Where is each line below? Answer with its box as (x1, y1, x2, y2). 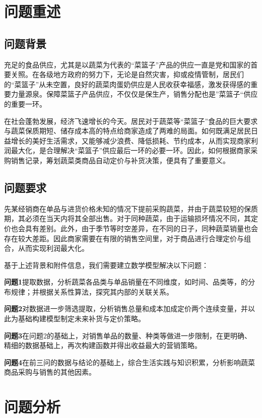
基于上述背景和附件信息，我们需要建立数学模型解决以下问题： (4, 259, 209, 270)
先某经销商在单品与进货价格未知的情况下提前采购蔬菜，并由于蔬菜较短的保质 (4, 203, 258, 214)
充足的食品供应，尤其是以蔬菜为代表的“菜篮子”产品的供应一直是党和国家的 (4, 59, 251, 69)
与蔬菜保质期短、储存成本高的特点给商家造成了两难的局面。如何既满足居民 (4, 125, 251, 136)
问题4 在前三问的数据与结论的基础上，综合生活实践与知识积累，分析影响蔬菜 (4, 357, 255, 367)
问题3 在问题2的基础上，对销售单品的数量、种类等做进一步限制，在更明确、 (4, 330, 252, 340)
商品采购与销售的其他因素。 (4, 367, 96, 377)
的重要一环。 (4, 98, 46, 109)
